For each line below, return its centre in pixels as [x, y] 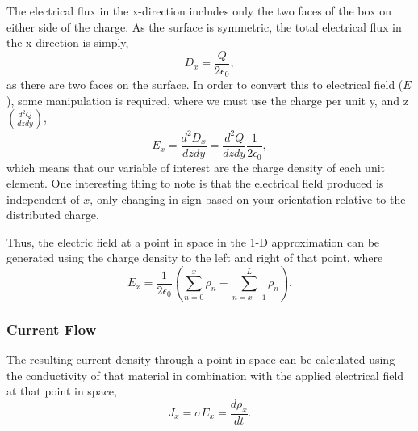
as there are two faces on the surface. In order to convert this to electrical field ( [205, 85]
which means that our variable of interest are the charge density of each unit [196, 167]
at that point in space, [62, 391]
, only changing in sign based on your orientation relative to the [248, 199]
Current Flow [52, 329]
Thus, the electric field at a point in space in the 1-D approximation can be [193, 241]
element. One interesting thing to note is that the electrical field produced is [195, 183]
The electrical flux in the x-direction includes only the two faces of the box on [199, 11]
